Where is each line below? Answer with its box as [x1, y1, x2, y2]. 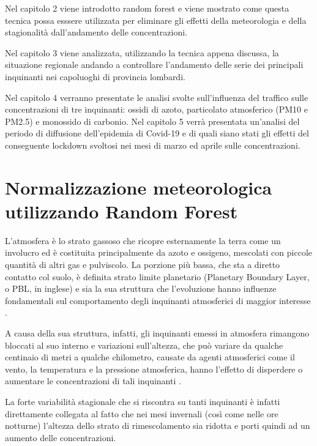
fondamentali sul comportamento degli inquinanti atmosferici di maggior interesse [5, 294, 311, 307]
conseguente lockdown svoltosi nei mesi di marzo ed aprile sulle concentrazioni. [5, 138, 300, 151]
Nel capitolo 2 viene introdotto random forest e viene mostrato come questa [5, 2, 289, 14]
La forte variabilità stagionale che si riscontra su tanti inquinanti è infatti [5, 395, 280, 407]
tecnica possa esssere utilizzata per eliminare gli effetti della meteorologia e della [5, 13, 307, 26]
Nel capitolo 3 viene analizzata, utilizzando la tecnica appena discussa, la [5, 46, 279, 59]
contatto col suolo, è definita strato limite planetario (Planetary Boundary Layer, [5, 270, 310, 283]
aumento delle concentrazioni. [5, 431, 116, 444]
